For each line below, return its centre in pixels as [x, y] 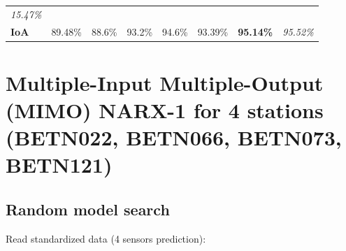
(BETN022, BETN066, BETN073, [174, 137]
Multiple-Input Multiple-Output [165, 82]
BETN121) [59, 165]
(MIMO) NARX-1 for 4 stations [165, 110]
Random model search [88, 209]
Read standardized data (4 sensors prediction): [106, 238]
